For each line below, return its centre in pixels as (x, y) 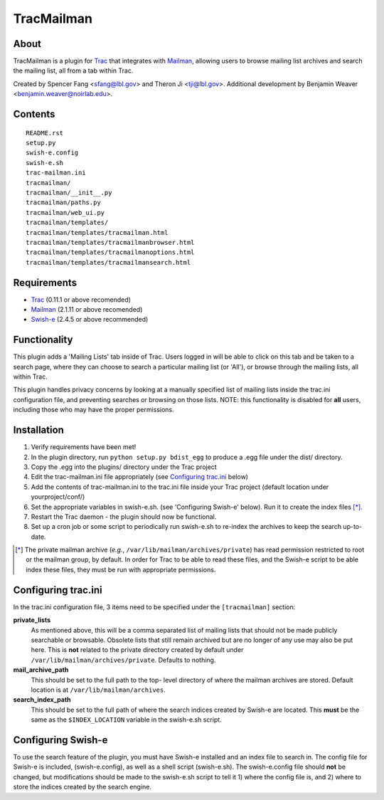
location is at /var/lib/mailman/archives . (98, 690)
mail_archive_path (41, 670)
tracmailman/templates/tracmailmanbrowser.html (110, 242)
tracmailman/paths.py (63, 202)
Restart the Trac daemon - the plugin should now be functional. (124, 517)
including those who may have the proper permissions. (94, 410)
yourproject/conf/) (58, 497)
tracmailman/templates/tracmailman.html (97, 232)
